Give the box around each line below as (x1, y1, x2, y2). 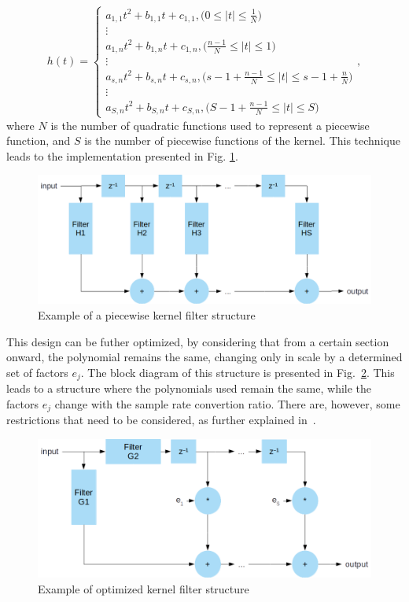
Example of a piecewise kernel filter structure (38, 306, 256, 323)
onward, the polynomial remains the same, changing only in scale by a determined (6, 349, 403, 365)
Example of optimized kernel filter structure (38, 580, 249, 596)
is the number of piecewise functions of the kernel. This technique (84, 132, 400, 149)
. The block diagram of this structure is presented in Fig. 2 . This (80, 364, 395, 380)
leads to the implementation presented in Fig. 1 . (6, 147, 238, 164)
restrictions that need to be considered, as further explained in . (6, 412, 316, 428)
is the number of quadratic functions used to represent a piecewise (50, 116, 370, 133)
